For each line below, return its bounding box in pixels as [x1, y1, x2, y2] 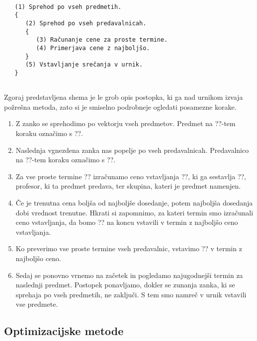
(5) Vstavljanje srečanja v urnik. [25, 61, 143, 68]
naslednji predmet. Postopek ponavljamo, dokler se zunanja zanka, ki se [15, 279, 235, 290]
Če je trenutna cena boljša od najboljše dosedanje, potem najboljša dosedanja [15, 197, 253, 207]
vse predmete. [15, 299, 58, 309]
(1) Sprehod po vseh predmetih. [14, 3, 122, 10]
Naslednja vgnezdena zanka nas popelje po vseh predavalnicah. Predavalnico [15, 144, 249, 155]
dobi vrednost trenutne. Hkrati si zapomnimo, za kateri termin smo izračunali [15, 207, 254, 217]
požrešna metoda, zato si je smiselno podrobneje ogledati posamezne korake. [4, 101, 237, 112]
